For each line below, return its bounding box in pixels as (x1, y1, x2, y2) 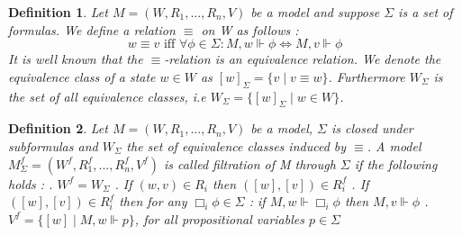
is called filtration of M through (164, 154, 336, 173)
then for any (119, 192, 187, 211)
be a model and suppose (250, 3, 380, 21)
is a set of (398, 3, 453, 21)
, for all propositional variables (134, 209, 304, 228)
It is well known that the (8, 50, 143, 68)
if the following (354, 154, 438, 173)
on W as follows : (201, 20, 299, 39)
